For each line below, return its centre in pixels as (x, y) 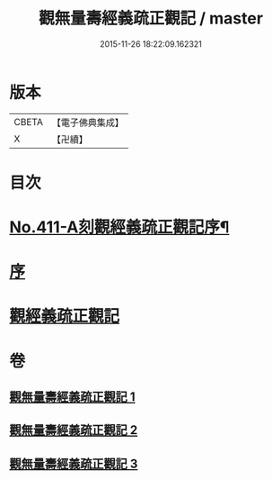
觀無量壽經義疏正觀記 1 (73, 397)
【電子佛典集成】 (88, 122)
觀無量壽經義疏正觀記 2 (74, 430)
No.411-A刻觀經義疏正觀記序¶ (119, 227)
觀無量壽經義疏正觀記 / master (151, 18)
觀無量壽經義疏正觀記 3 (74, 463)
